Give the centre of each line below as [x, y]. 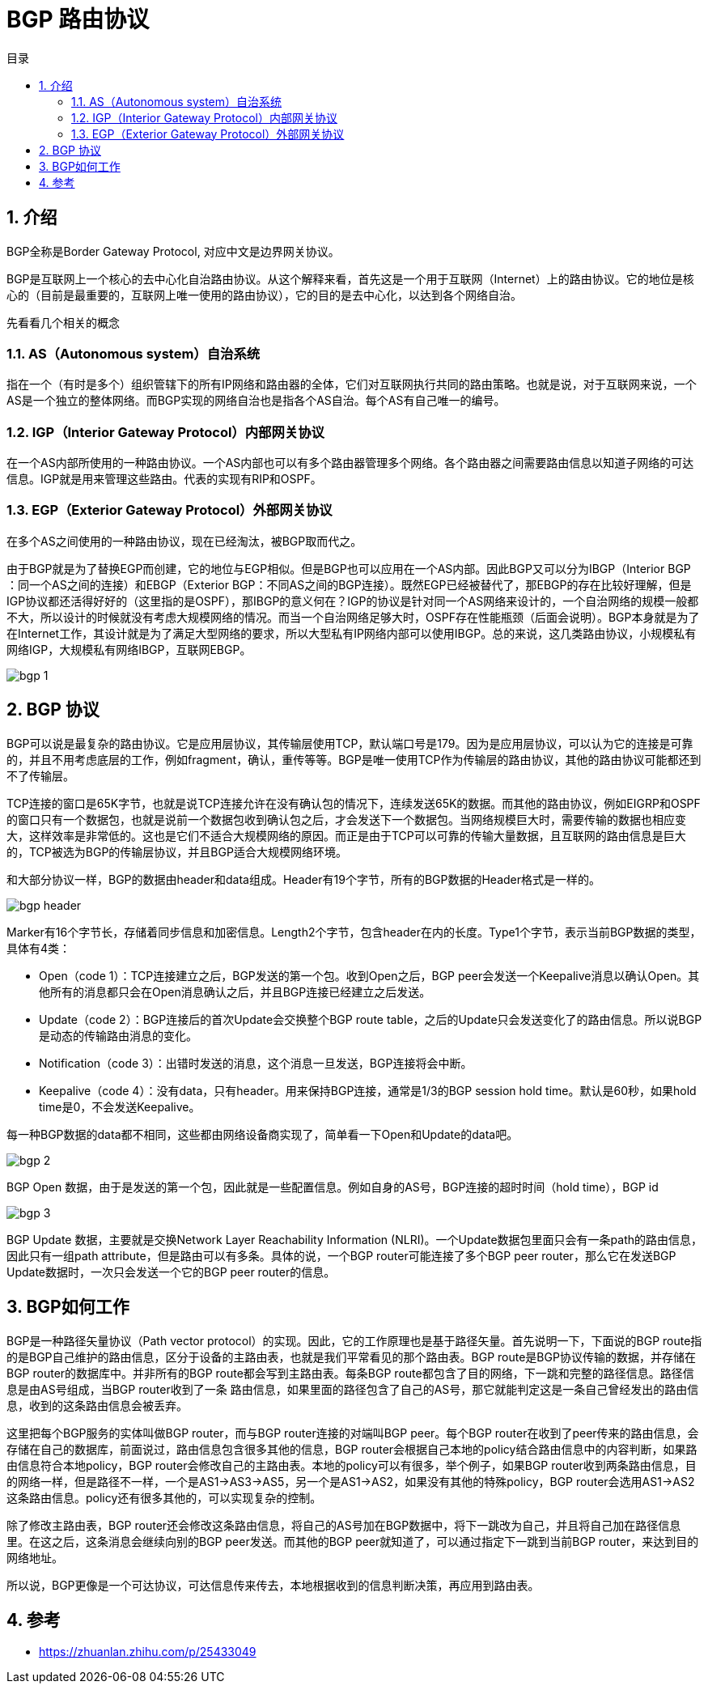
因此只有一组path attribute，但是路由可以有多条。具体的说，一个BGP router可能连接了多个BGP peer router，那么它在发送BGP [341, 1255]
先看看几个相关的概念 [63, 322]
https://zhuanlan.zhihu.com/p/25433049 [148, 1652]
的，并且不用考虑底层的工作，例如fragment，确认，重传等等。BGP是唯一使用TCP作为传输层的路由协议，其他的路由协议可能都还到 [354, 759]
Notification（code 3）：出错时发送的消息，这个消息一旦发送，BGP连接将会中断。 [256, 1063]
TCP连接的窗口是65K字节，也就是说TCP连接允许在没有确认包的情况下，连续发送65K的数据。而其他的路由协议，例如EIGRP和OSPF [354, 803]
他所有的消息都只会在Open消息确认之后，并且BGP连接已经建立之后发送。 [235, 991]
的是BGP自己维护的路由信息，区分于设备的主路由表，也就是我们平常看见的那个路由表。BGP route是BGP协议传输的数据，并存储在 [351, 1357]
